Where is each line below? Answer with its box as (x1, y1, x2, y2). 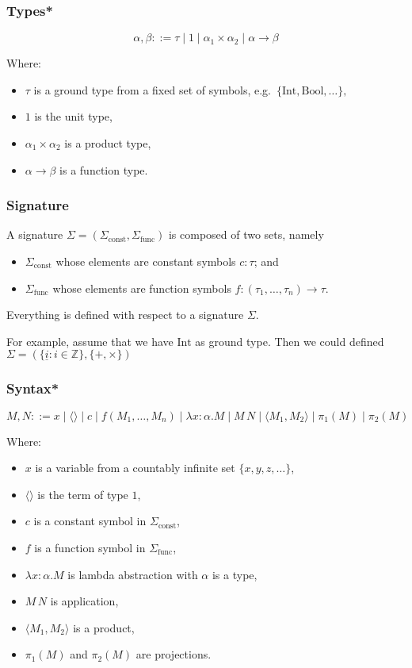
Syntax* (6, 378, 59, 398)
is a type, (212, 566, 257, 582)
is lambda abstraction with (67, 566, 198, 582)
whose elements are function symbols (52, 279, 231, 296)
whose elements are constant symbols (55, 253, 236, 269)
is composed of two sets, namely (168, 226, 324, 243)
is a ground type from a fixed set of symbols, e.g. (33, 81, 272, 98)
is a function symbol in (34, 539, 146, 555)
